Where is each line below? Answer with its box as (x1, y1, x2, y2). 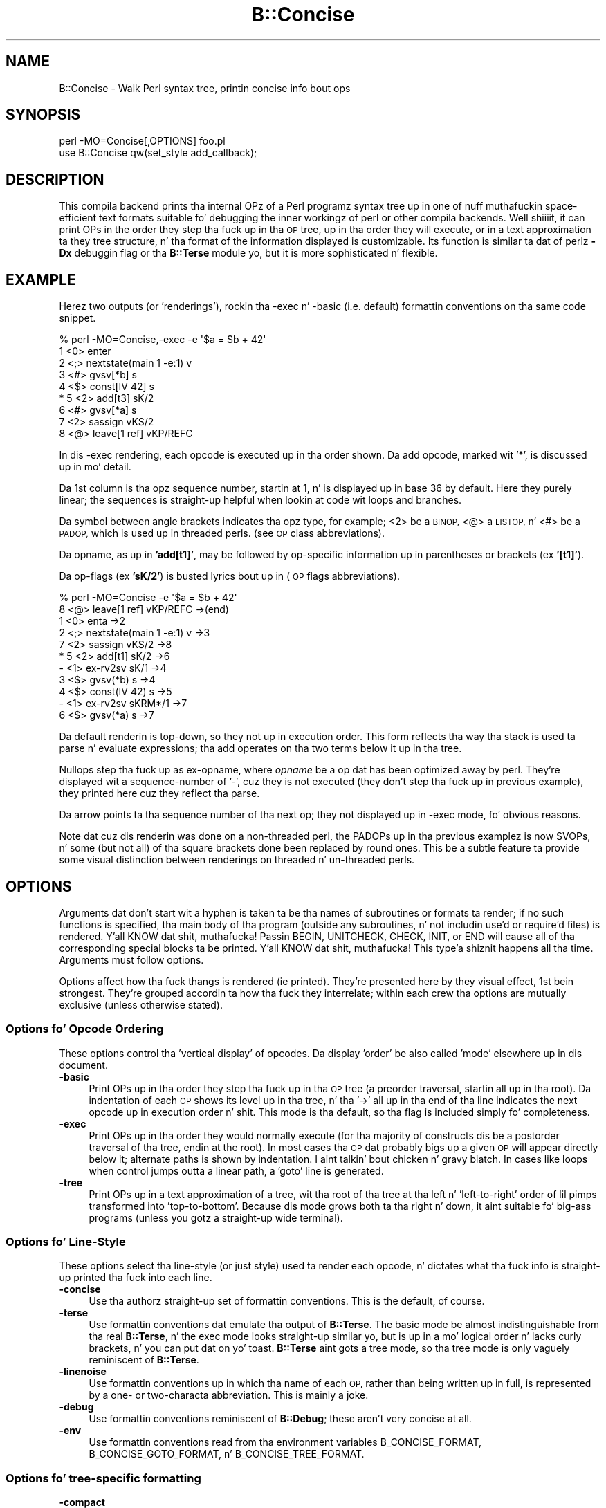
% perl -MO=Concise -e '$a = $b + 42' (59, 591, 237, 604)
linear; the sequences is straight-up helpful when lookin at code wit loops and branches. (59, 494, 462, 506)
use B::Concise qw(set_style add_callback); (59, 147, 257, 159)
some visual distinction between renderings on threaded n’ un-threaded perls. (59, 854, 415, 866)
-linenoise (59, 1366, 107, 1378)
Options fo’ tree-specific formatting (6, 1471, 201, 1485)
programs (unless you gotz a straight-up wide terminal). (89, 1211, 343, 1224)
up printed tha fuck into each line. (59, 1271, 212, 1284)
